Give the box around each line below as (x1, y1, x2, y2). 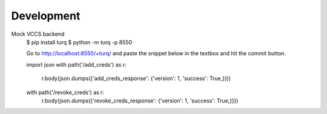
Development (11, 9, 81, 22)
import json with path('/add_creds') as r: (26, 61, 127, 68)
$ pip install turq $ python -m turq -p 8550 (26, 38, 133, 45)
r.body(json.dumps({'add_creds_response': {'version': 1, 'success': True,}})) (41, 75, 231, 82)
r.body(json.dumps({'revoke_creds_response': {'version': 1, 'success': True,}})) (41, 97, 239, 104)
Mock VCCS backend (11, 30, 65, 38)
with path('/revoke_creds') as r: (26, 89, 105, 96)
